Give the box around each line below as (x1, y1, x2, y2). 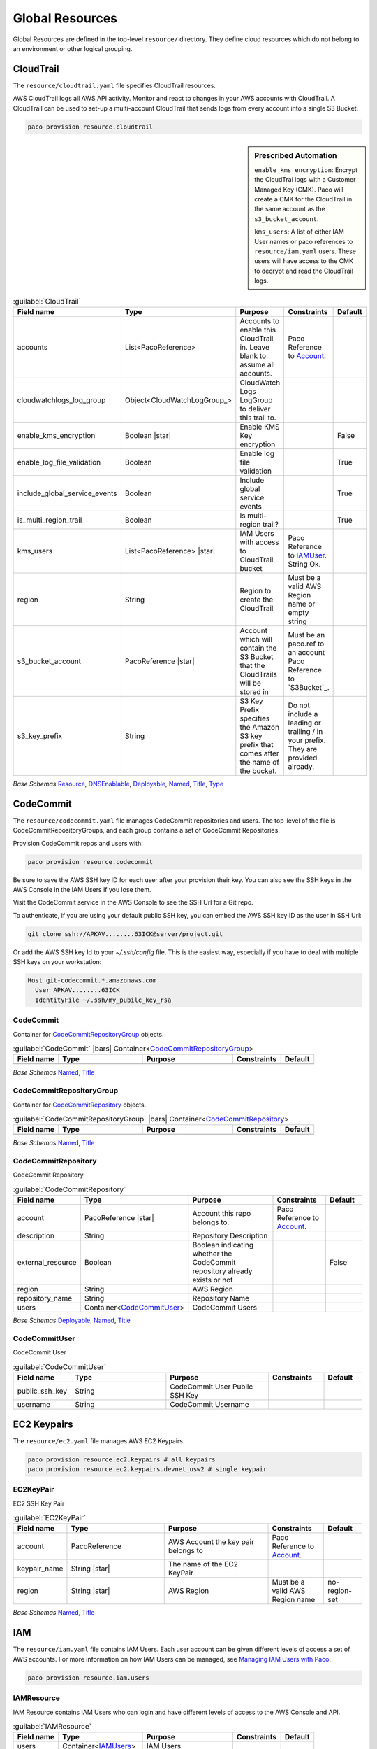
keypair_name (17, 1564, 64, 1573)
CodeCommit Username (170, 1400, 249, 1410)
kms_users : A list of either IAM (254, 227, 345, 236)
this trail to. (239, 413, 276, 423)
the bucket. (239, 766, 277, 776)
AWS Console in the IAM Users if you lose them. (13, 885, 151, 893)
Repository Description (192, 1231, 268, 1241)
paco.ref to (288, 639, 325, 649)
